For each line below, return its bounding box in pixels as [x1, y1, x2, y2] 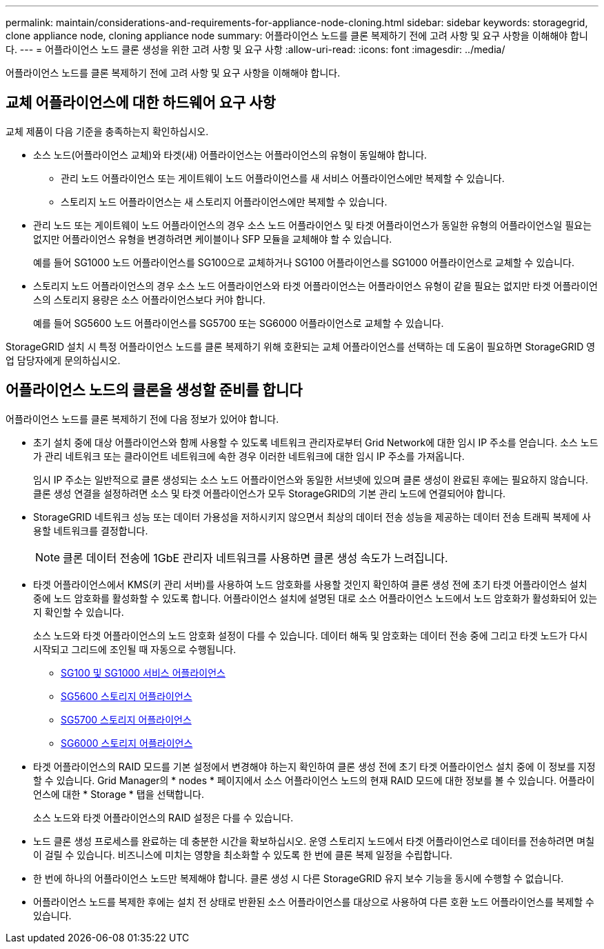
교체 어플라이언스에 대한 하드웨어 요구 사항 [6, 94, 276, 112]
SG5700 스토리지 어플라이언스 [61, 713, 192, 726]
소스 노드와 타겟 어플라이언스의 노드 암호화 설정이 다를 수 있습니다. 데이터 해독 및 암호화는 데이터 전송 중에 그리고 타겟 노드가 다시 [33, 629, 588, 641]
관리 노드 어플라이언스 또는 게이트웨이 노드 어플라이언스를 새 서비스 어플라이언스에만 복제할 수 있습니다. [61, 172, 505, 184]
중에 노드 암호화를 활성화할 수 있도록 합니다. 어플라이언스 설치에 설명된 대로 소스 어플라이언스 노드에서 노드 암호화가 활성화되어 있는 [33, 592, 598, 604]
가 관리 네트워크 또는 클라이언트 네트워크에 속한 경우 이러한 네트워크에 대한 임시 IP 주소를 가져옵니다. [33, 450, 465, 462]
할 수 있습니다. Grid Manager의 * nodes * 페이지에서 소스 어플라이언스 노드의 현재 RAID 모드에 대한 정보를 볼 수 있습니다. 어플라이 [33, 774, 595, 786]
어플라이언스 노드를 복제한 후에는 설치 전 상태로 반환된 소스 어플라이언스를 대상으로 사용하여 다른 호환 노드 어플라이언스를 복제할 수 [33, 895, 594, 908]
